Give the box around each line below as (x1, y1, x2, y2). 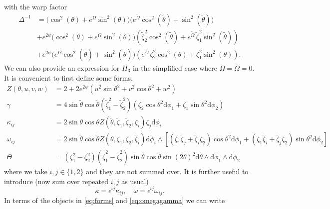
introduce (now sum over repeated (4, 176, 109, 186)
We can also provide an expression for (4, 62, 120, 73)
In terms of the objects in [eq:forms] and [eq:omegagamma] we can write (4, 195, 225, 205)
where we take (4, 166, 47, 177)
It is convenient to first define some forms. (4, 72, 133, 83)
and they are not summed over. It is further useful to (86, 166, 249, 177)
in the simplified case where (133, 62, 217, 73)
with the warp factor (4, 1, 67, 11)
